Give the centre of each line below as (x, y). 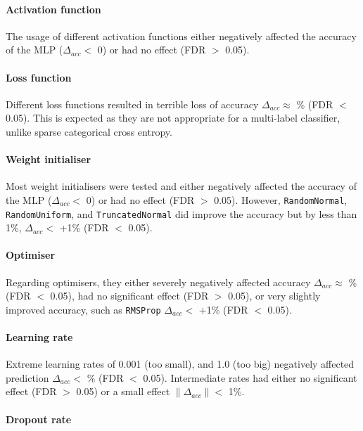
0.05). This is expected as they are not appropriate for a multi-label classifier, (173, 118)
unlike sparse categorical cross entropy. (89, 131)
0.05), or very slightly (274, 296)
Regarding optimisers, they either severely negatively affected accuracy (158, 282)
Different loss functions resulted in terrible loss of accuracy (132, 104)
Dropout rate (39, 419)
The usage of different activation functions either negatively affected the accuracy (181, 36)
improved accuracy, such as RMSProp (83, 309)
